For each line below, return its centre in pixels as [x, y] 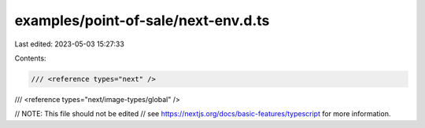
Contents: [30, 58]
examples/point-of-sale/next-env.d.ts [142, 20]
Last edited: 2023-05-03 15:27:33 [70, 44]
